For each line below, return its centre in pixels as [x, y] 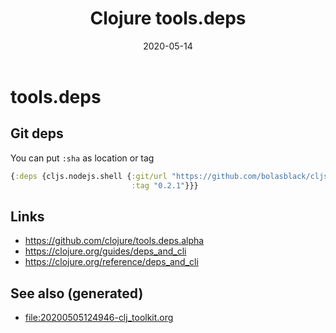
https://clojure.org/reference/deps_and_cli [111, 262]
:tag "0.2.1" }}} [165, 185]
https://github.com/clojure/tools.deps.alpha [114, 241]
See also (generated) [77, 293]
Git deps [37, 133]
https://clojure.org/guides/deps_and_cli [105, 251]
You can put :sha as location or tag [82, 158]
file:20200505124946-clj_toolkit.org [99, 318]
